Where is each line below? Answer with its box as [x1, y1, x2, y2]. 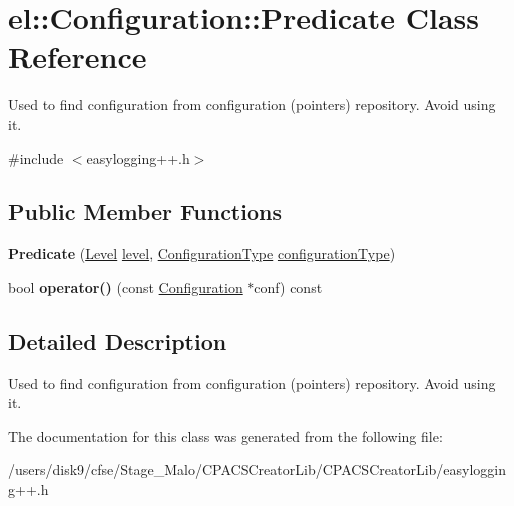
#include [8, 147, 64, 168]
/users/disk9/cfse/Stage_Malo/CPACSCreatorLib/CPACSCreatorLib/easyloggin [8, 459, 507, 480]
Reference [8, 36, 147, 77]
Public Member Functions [8, 196, 282, 227]
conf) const [254, 276, 323, 297]
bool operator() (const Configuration [8, 276, 243, 297]
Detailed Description [8, 325, 227, 356]
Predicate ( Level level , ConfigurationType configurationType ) [8, 243, 396, 264]
